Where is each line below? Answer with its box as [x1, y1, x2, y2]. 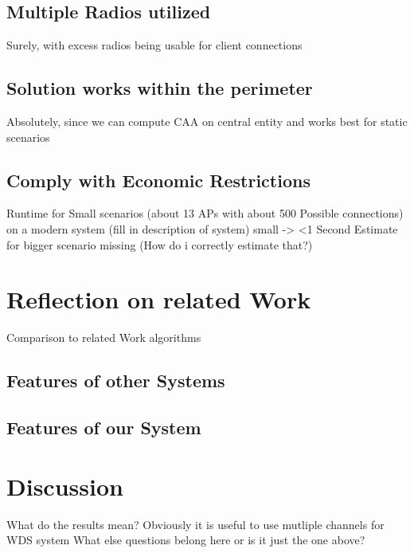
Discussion [6, 469, 123, 502]
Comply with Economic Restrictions [6, 167, 310, 192]
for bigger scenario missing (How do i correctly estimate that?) [6, 236, 313, 253]
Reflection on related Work [6, 283, 311, 316]
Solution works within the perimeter [6, 76, 313, 100]
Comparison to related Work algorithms [6, 329, 201, 346]
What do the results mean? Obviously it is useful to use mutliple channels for [6, 516, 385, 532]
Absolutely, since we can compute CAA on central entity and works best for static [6, 113, 408, 129]
